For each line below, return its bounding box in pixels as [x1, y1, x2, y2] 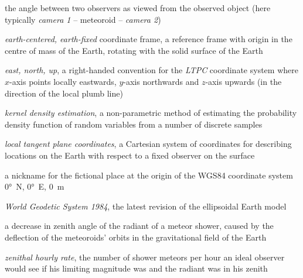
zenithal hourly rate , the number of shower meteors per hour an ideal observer [5, 250, 285, 263]
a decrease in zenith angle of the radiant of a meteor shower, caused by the [5, 219, 274, 232]
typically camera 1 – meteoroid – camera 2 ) [5, 13, 161, 25]
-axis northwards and [123, 75, 199, 87]
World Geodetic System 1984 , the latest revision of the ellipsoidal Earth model [5, 200, 287, 212]
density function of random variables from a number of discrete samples [5, 118, 263, 130]
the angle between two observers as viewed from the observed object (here [5, 2, 271, 13]
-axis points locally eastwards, [9, 75, 117, 87]
